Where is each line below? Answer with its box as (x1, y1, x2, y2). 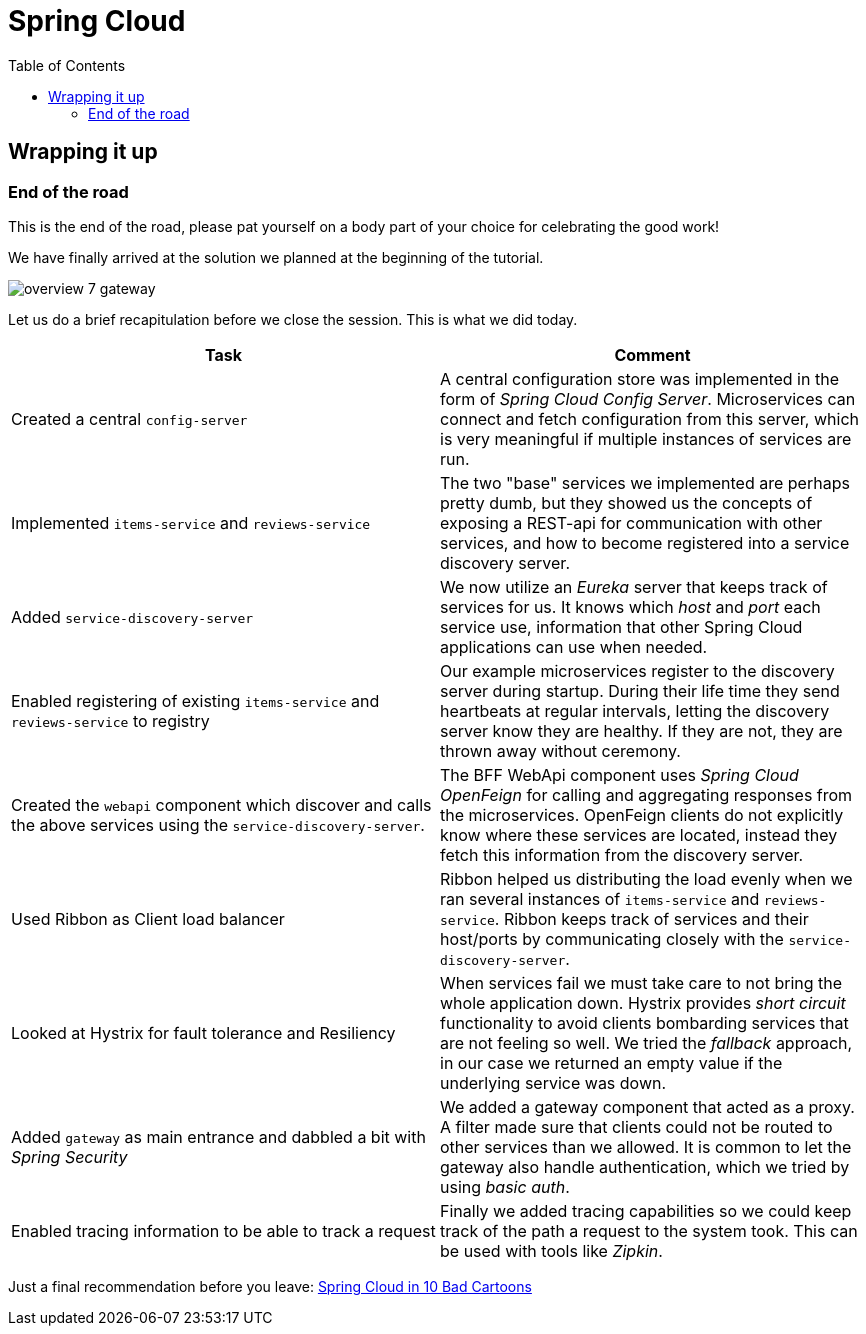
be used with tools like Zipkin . (440, 1240, 663, 1261)
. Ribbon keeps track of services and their (494, 908, 809, 929)
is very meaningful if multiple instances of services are (440, 428, 852, 449)
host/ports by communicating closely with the (440, 928, 784, 949)
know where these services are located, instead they (440, 824, 838, 845)
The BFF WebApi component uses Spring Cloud (440, 764, 799, 785)
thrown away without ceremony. (440, 740, 681, 761)
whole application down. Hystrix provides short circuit (440, 992, 846, 1013)
